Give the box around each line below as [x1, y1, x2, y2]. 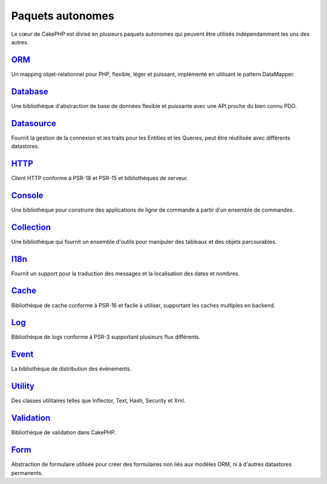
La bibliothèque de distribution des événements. [11, 365, 131, 372]
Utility [11, 381, 35, 391]
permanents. [11, 469, 43, 476]
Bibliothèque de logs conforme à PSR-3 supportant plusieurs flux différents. [11, 334, 201, 341]
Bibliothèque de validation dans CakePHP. [11, 429, 116, 436]
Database [11, 86, 48, 96]
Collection [11, 222, 51, 232]
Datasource [11, 118, 56, 129]
